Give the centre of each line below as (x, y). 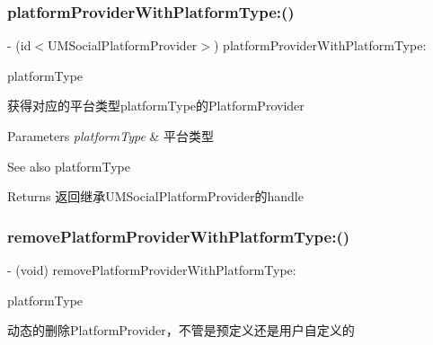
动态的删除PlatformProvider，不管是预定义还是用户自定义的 (181, 330)
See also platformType (69, 166)
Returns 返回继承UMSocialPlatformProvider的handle (155, 196)
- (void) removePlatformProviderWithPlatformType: (152, 270)
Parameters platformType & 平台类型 (111, 136)
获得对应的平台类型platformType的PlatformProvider (156, 106)
